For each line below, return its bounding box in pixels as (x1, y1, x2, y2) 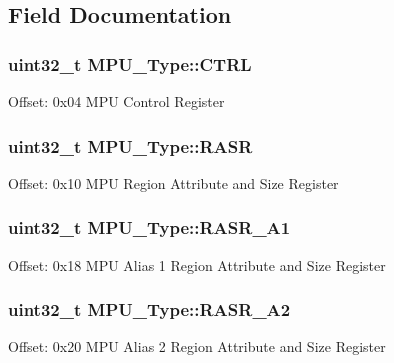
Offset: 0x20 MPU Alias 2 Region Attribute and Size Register (8, 336, 386, 357)
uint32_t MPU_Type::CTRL (8, 51, 252, 76)
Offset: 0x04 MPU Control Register (8, 91, 225, 111)
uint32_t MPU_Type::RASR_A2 (8, 297, 291, 322)
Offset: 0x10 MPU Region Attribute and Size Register (8, 172, 339, 193)
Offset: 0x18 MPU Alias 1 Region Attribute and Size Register (8, 254, 386, 275)
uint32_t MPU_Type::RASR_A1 (8, 215, 291, 240)
